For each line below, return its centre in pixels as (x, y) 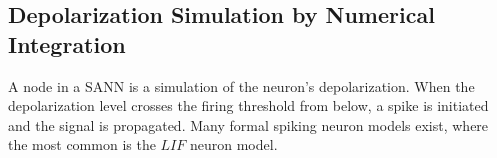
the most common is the (82, 144)
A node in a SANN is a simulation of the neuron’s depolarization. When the (241, 85)
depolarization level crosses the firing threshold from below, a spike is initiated (248, 105)
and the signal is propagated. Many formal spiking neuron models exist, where (248, 124)
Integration (67, 43)
